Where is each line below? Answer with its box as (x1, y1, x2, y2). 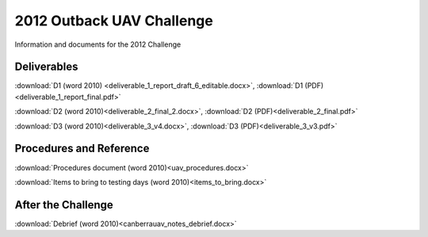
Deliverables (14, 60, 78, 74)
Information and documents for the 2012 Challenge (14, 40, 182, 49)
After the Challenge (14, 198, 114, 212)
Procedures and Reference (14, 142, 150, 155)
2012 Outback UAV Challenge (14, 12, 213, 29)
